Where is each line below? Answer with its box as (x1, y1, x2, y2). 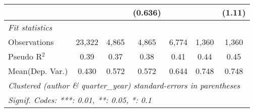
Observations (8, 36, 54, 47)
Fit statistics (8, 21, 52, 33)
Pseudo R (8, 50, 42, 62)
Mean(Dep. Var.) (8, 65, 68, 76)
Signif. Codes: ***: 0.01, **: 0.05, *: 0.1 (8, 94, 152, 105)
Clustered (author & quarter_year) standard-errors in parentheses (8, 79, 240, 91)
